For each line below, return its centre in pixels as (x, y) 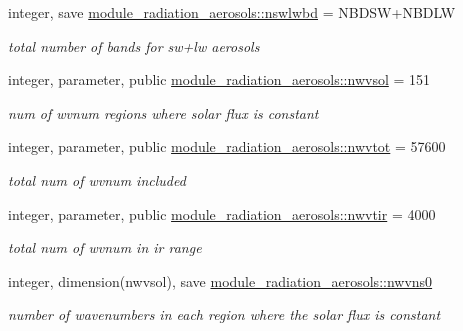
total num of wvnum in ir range (105, 247)
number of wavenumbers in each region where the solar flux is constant (224, 314)
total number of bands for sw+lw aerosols (134, 45)
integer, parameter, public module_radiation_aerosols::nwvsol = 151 (219, 79)
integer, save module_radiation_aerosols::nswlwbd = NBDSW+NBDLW (232, 12)
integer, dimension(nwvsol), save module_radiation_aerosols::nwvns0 (220, 280)
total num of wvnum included (97, 179)
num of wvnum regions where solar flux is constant (163, 112)
